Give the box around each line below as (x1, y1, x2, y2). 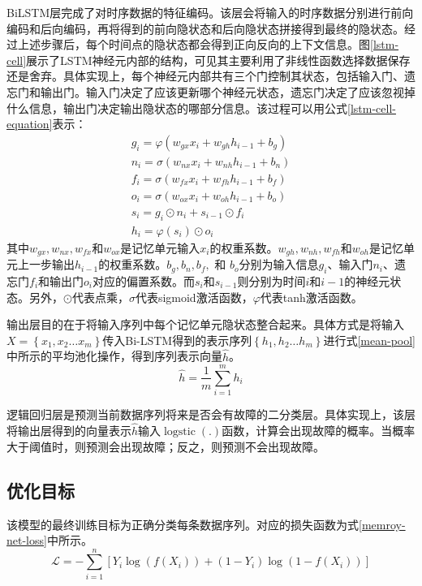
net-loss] (6, 532, 47, 549)
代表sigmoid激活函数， (135, 288, 253, 305)
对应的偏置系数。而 (93, 272, 196, 289)
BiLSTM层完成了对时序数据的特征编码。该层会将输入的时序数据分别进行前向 (6, 4, 414, 20)
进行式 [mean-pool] (323, 331, 416, 348)
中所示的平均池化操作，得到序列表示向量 (6, 347, 222, 364)
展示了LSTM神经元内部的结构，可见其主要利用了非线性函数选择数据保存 (26, 51, 411, 68)
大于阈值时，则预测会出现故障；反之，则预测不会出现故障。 (6, 437, 325, 455)
